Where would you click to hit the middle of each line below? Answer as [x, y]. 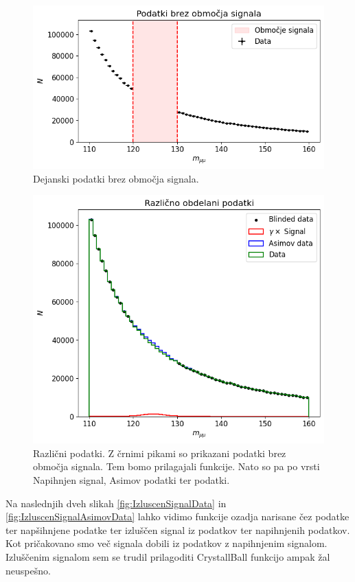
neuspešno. [28, 570]
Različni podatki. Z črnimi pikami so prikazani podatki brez [160, 453]
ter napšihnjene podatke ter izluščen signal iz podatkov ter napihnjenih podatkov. [178, 529]
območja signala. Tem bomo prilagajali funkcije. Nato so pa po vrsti [176, 466]
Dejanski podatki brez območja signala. [116, 178]
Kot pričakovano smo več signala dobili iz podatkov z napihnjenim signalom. [167, 543]
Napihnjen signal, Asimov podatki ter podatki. [131, 480]
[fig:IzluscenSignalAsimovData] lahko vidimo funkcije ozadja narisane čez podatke [177, 516]
